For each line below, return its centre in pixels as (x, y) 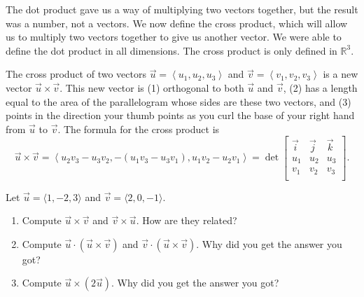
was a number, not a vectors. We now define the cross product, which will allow (177, 23)
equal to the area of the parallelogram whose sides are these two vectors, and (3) (178, 101)
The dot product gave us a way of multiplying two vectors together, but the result (182, 9)
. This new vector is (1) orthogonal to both (152, 87)
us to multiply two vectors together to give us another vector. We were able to (174, 37)
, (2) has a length (320, 87)
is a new (341, 74)
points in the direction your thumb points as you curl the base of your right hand (180, 115)
